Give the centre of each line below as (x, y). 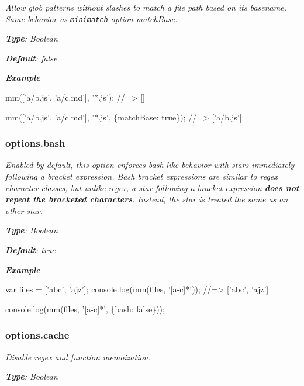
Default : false (31, 58)
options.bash (35, 143)
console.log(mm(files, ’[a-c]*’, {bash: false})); (85, 309)
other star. (24, 210)
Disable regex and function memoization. (78, 356)
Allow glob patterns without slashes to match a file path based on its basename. (146, 7)
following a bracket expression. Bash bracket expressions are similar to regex (141, 176)
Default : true (30, 250)
